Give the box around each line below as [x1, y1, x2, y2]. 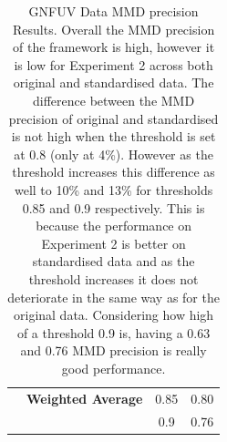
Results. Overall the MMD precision [12, 19, 215, 38]
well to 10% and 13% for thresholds [14, 180, 213, 199]
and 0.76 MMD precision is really [20, 341, 207, 360]
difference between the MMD [33, 90, 195, 109]
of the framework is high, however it [13, 37, 215, 57]
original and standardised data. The [13, 73, 214, 92]
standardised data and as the [32, 252, 195, 271]
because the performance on [36, 216, 192, 235]
